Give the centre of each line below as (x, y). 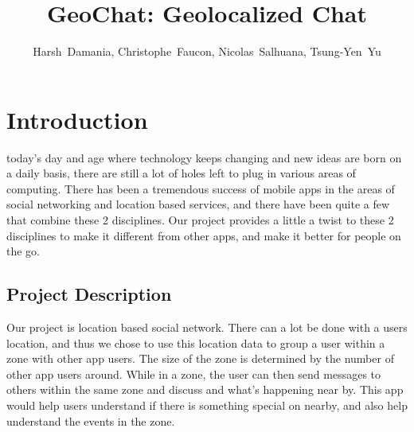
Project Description (89, 294)
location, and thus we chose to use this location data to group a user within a (196, 342)
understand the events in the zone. (91, 420)
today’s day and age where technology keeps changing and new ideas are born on (204, 157)
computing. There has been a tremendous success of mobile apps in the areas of (201, 188)
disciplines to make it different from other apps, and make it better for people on (204, 235)
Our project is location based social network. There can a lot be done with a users (207, 327)
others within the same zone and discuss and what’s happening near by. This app (205, 389)
